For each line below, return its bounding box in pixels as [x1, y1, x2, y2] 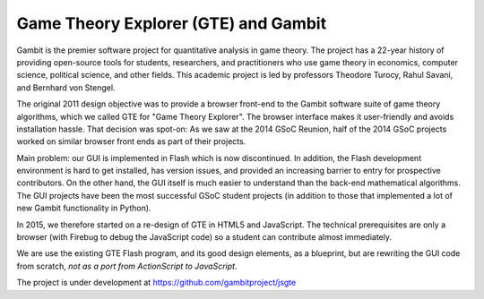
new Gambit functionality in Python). [16, 202, 151, 214]
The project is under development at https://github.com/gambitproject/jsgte [16, 278, 297, 288]
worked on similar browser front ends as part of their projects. [16, 136, 246, 147]
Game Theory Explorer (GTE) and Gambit [16, 13, 327, 33]
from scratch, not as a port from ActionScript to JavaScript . [16, 261, 238, 271]
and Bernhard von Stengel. [16, 81, 116, 93]
